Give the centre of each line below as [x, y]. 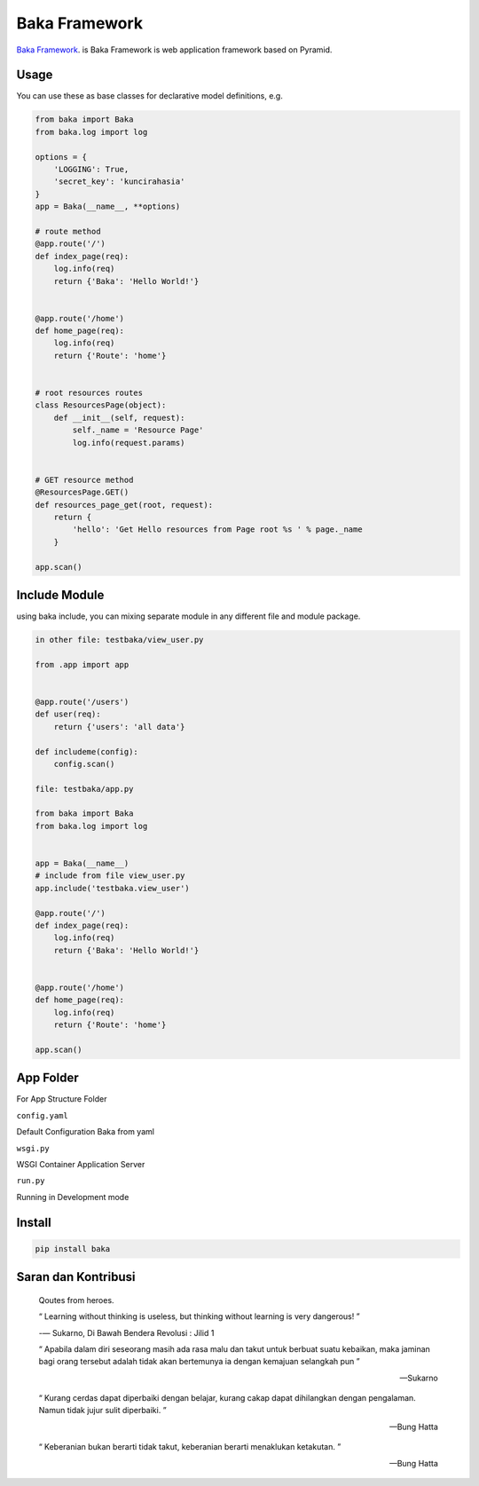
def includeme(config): [87, 751]
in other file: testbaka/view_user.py [119, 640]
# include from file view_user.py [110, 876]
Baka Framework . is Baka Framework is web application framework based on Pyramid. [174, 50]
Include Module [60, 595]
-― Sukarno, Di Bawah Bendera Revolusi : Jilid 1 [126, 1332]
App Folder [47, 1078]
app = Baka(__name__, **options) [108, 207]
